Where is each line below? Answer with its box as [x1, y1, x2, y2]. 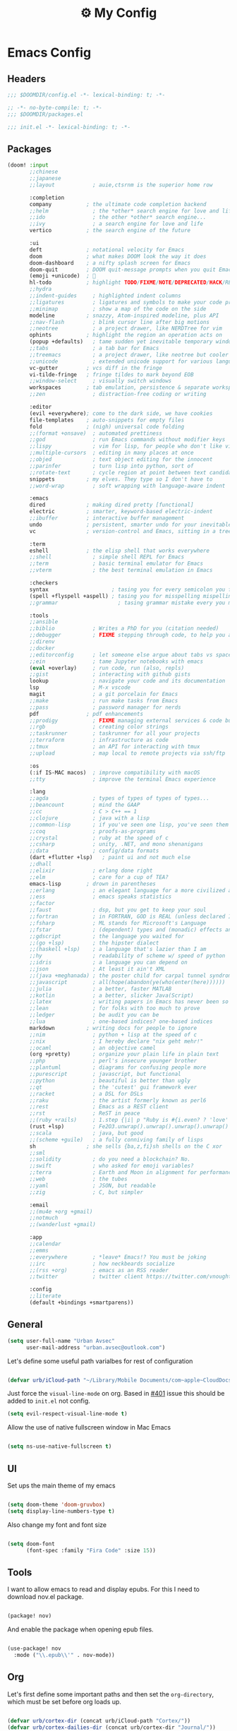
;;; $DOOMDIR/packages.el [7, 111, 83, 118]
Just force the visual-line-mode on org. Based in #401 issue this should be [7, 1389, 225, 1398]
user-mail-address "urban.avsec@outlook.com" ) [25, 1343, 166, 1351]
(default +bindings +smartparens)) [29, 1299, 134, 1307]
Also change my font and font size [7, 1520, 107, 1529]
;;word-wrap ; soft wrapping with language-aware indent [29, 482, 226, 489]
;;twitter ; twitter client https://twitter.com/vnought [29, 1273, 232, 1281]
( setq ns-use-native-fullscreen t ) [7, 1443, 112, 1450]
